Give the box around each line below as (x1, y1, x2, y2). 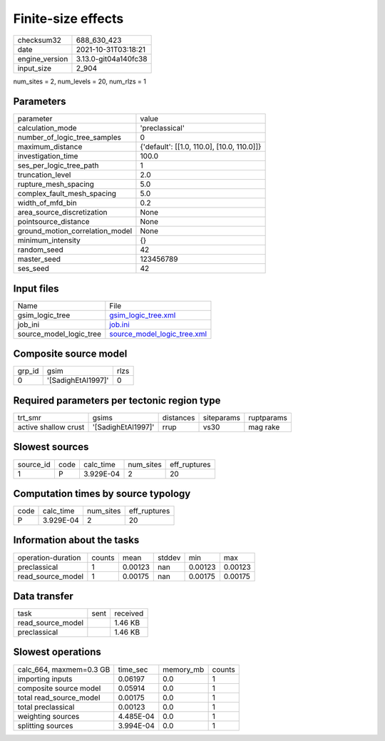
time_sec (118, 664, 148, 674)
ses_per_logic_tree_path (17, 160, 99, 170)
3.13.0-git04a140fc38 (76, 53, 148, 63)
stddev (158, 553, 181, 563)
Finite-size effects (13, 11, 124, 26)
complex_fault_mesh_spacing (17, 189, 117, 199)
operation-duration (17, 553, 81, 563)
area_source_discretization (17, 208, 108, 218)
